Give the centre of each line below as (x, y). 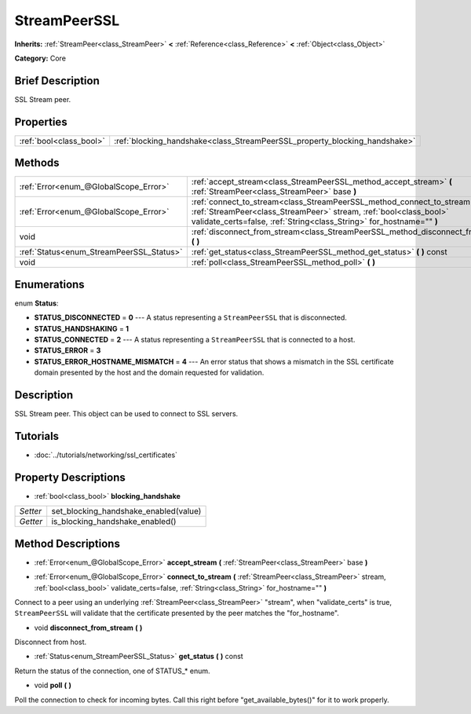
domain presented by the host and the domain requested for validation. (149, 372)
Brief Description (57, 81)
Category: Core (40, 58)
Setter (31, 511)
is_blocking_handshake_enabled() (114, 522)
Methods (37, 163)
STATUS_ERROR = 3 (68, 350)
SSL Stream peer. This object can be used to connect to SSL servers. (126, 414)
